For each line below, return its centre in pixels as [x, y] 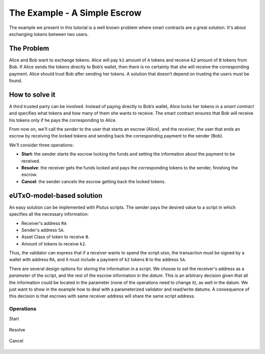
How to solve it [32, 95]
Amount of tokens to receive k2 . [54, 244]
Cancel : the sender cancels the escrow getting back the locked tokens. [93, 181]
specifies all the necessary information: [49, 214]
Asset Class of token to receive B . [55, 237]
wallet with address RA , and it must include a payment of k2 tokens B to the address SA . [98, 260]
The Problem [29, 48]
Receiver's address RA [44, 223]
